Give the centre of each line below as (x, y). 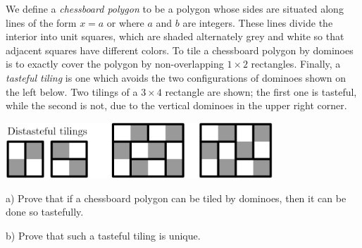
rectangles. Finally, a (296, 64)
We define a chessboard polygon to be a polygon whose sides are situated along (175, 8)
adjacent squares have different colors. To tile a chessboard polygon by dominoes (180, 50)
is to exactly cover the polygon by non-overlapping (115, 64)
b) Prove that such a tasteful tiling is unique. (103, 235)
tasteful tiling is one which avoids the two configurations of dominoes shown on (176, 77)
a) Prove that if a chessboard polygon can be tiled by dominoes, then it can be (176, 198)
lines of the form (41, 22)
